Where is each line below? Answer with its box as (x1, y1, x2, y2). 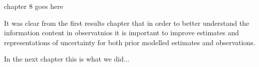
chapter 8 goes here (4, 1, 63, 11)
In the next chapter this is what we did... (4, 54, 130, 64)
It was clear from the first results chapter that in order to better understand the (4, 17, 250, 28)
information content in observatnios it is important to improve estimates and (4, 27, 239, 38)
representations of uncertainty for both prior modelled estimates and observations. (4, 37, 256, 47)
